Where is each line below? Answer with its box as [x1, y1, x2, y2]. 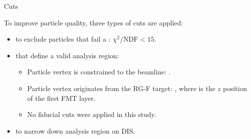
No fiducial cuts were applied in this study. [27, 109, 156, 119]
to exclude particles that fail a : [15, 34, 111, 44]
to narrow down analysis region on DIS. [15, 125, 135, 136]
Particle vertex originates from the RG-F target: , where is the [27, 83, 216, 93]
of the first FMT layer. [27, 93, 96, 103]
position [223, 83, 247, 93]
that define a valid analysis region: [15, 50, 119, 60]
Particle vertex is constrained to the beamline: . [27, 67, 171, 77]
